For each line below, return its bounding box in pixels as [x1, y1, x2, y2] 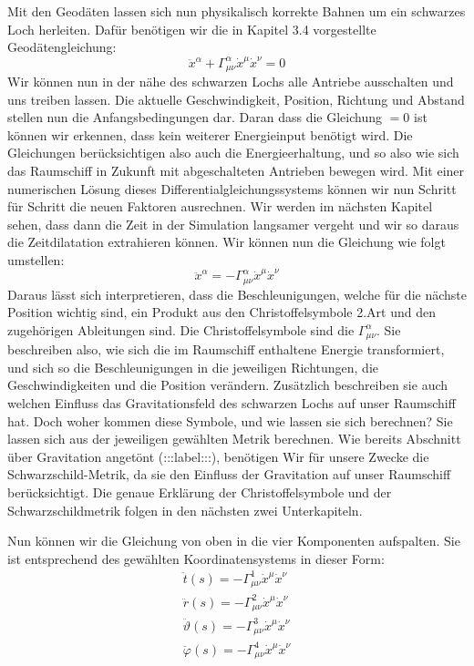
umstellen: [7, 250, 65, 269]
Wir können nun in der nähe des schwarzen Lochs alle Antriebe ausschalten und [7, 71, 454, 90]
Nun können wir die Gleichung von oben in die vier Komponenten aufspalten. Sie [7, 531, 460, 550]
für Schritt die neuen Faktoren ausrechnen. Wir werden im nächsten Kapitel [7, 197, 433, 216]
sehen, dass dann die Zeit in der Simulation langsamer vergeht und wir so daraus [7, 214, 459, 233]
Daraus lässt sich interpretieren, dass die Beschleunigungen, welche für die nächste [7, 284, 467, 303]
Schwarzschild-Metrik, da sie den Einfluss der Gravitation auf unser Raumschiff [7, 465, 451, 484]
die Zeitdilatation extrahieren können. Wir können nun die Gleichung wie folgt [7, 232, 446, 251]
